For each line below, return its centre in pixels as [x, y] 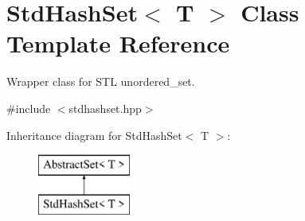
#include [29, 108]
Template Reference [118, 43]
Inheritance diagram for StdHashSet [94, 135]
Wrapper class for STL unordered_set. [101, 81]
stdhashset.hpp [105, 108]
